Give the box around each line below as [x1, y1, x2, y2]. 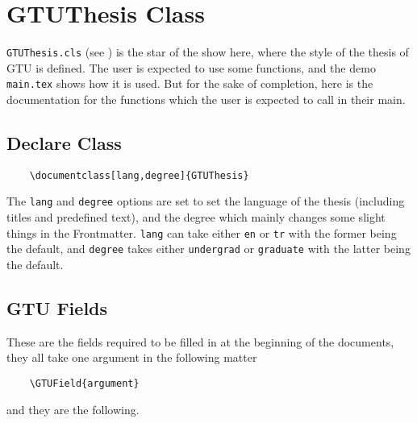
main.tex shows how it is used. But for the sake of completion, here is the [6, 75, 373, 92]
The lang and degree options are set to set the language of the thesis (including [6, 193, 405, 209]
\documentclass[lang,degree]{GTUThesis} [29, 169, 249, 181]
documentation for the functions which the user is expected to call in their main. [6, 91, 406, 108]
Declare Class [6, 131, 122, 156]
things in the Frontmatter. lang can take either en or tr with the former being [6, 224, 397, 241]
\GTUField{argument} [29, 378, 140, 390]
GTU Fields [6, 296, 108, 321]
